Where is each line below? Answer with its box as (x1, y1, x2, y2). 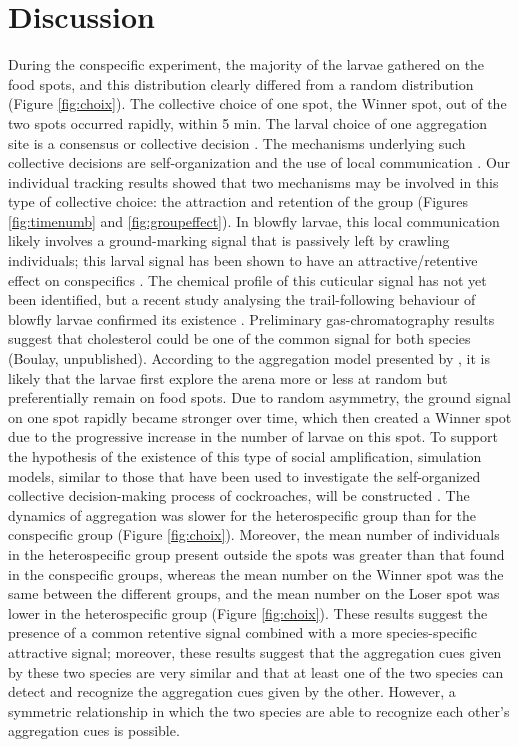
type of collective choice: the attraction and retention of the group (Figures (8, 191, 469, 212)
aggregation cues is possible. (8, 720, 180, 741)
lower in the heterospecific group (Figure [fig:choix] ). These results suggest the (8, 602, 488, 623)
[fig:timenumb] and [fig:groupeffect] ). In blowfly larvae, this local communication (8, 210, 500, 231)
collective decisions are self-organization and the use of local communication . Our (8, 152, 511, 173)
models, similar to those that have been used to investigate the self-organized (8, 465, 481, 486)
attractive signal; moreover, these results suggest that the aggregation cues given (8, 641, 502, 662)
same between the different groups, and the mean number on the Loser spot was (8, 583, 500, 604)
